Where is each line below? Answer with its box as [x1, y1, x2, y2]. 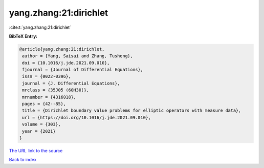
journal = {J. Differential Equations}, [22, 81, 120, 86]
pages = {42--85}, [22, 101, 66, 107]
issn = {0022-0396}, [22, 74, 71, 79]
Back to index [9, 157, 37, 163]
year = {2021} [22, 128, 56, 134]
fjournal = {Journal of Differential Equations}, [22, 67, 144, 73]
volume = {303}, [22, 122, 61, 127]
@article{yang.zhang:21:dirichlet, [19, 46, 105, 52]
